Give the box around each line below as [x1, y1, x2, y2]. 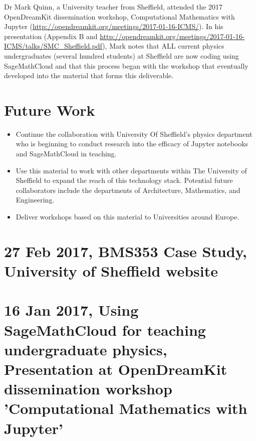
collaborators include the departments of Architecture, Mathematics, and [16, 184, 240, 195]
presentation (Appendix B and [4, 31, 98, 41]
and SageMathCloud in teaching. [16, 148, 117, 159]
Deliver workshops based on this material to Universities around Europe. [16, 211, 239, 222]
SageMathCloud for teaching [4, 319, 206, 340]
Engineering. [16, 194, 55, 205]
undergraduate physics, [4, 339, 167, 359]
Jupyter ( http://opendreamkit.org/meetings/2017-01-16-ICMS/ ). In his [4, 21, 223, 32]
